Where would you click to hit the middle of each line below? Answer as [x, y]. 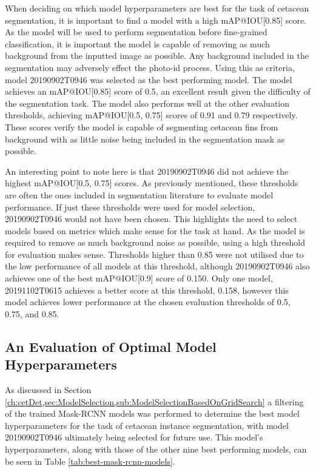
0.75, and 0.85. [32, 313]
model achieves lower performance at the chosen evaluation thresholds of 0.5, [148, 302]
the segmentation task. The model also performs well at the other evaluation [147, 103]
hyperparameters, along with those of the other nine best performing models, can [156, 449]
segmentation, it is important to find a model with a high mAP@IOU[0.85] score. [156, 20]
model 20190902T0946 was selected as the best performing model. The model [149, 79]
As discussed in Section [48, 390]
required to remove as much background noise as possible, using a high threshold [155, 242]
